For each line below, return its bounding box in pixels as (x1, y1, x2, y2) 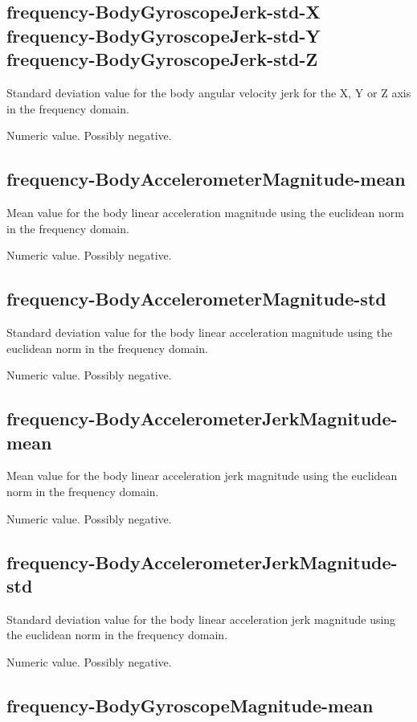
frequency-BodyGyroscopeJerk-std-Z (6, 47, 318, 72)
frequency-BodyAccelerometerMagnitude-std (6, 286, 386, 311)
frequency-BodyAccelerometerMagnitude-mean (6, 166, 406, 191)
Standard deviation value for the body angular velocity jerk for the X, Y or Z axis (6, 84, 411, 101)
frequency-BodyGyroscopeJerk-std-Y (6, 23, 321, 47)
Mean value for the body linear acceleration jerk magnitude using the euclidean (6, 467, 398, 484)
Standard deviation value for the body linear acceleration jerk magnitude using (6, 610, 396, 627)
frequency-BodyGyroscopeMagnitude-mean (6, 692, 374, 717)
